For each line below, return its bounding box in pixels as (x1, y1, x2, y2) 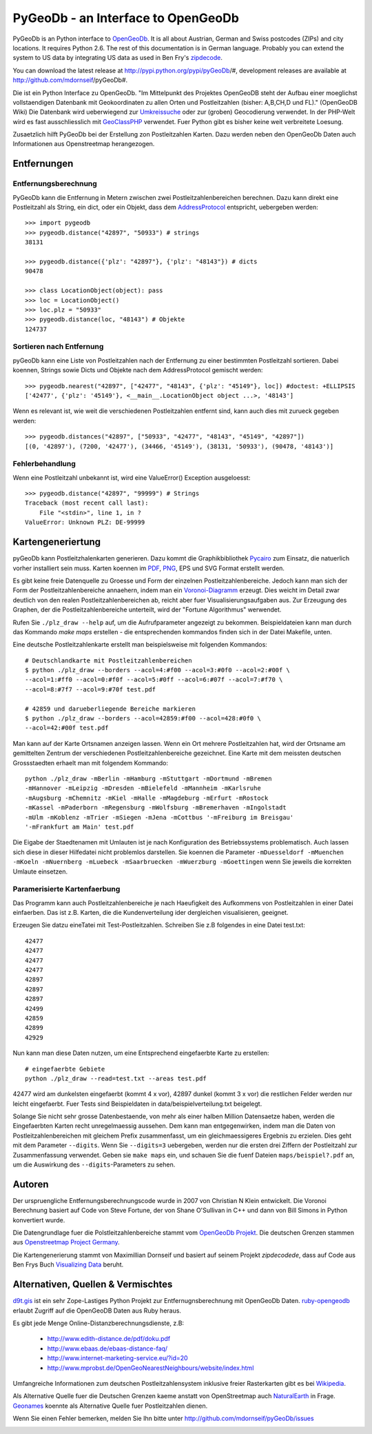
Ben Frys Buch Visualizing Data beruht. (12, 1260, 124, 1269)
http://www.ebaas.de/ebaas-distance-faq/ (47, 1344, 168, 1353)
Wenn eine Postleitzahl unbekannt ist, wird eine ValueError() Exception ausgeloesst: (12, 473, 251, 482)
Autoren (12, 1178, 49, 1190)
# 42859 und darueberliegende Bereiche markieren (25, 705, 196, 713)
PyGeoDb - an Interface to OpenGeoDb (12, 10, 239, 26)
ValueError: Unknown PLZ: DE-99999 (25, 518, 145, 527)
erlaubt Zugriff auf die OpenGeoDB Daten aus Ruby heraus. (12, 1306, 182, 1315)
